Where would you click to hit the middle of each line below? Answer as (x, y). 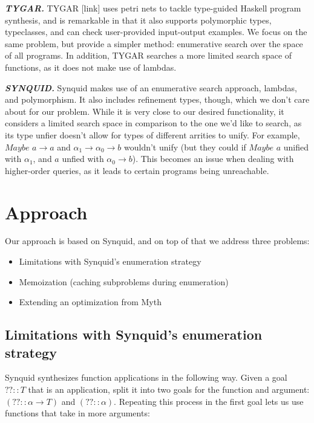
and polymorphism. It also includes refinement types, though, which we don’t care (157, 99)
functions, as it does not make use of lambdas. (91, 67)
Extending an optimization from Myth (90, 302)
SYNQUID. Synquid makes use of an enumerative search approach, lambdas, (151, 87)
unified (296, 147)
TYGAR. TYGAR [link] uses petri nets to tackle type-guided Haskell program (153, 8)
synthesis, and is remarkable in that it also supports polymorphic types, (138, 20)
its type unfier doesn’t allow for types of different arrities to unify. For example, (152, 134)
